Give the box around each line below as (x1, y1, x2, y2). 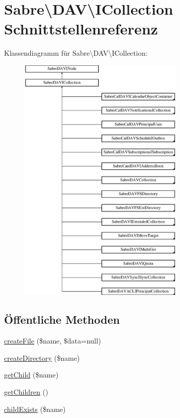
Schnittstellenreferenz (4, 18, 158, 39)
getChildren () (4, 387, 49, 397)
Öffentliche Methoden (4, 312, 120, 327)
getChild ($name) (4, 369, 59, 380)
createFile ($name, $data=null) (4, 335, 101, 346)
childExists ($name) (4, 403, 66, 414)
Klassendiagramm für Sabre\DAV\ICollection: (4, 48, 148, 58)
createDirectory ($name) (4, 352, 80, 363)
